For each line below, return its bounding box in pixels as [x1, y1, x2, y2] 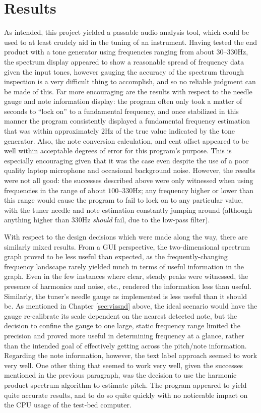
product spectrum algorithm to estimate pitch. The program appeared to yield [4, 379, 247, 390]
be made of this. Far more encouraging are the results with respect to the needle [4, 86, 252, 96]
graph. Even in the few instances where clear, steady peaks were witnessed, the [4, 271, 248, 281]
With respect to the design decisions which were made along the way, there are [4, 231, 248, 242]
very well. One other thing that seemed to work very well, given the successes [4, 360, 243, 370]
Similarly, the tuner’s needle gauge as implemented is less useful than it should [4, 290, 247, 301]
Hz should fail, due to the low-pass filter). [82, 214, 210, 225]
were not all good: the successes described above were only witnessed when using [4, 175, 253, 186]
